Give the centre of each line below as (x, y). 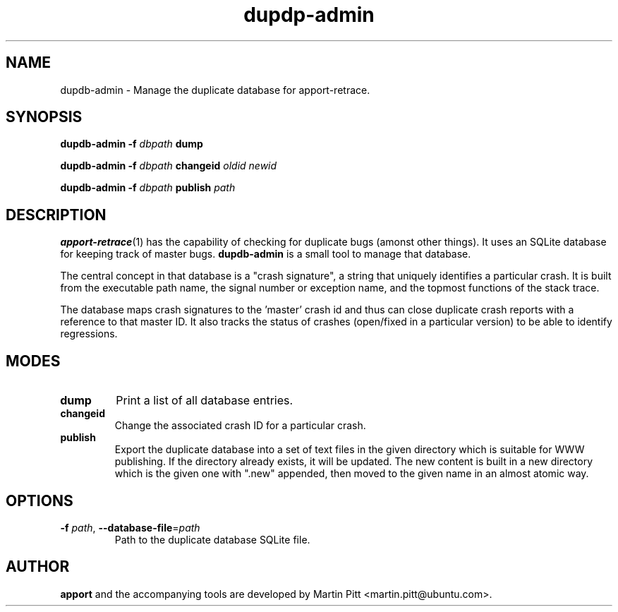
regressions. (89, 334)
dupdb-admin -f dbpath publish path (148, 188)
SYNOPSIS (44, 117)
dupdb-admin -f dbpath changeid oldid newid (169, 166)
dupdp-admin (309, 15)
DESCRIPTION (56, 215)
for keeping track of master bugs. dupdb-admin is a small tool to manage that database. (266, 254)
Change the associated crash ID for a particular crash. (240, 426)
